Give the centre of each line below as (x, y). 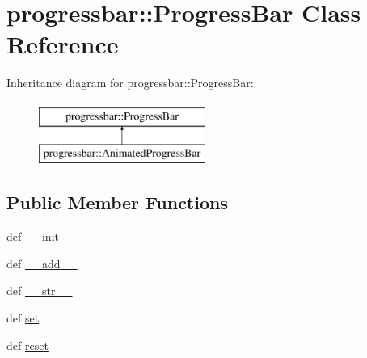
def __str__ (40, 291)
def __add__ (42, 263)
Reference (63, 44)
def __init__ (41, 236)
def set (23, 318)
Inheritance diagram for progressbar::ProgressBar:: (132, 83)
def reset (27, 345)
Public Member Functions (117, 202)
